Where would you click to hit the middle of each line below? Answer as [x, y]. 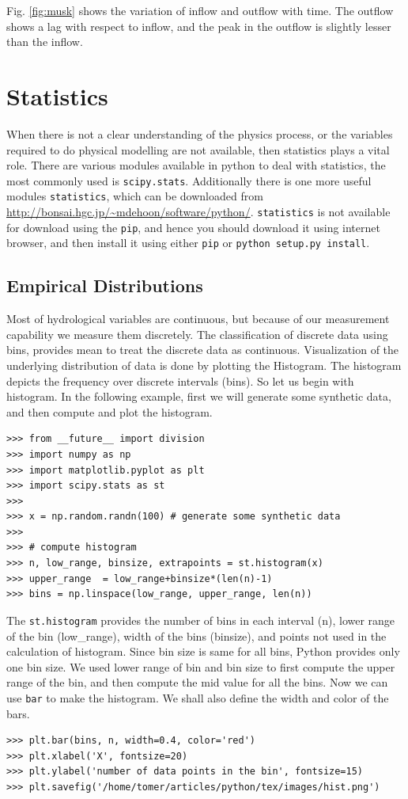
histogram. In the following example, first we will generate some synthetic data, [199, 396]
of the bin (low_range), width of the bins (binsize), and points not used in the [196, 635]
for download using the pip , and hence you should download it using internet [193, 227]
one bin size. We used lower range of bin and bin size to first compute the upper [201, 666]
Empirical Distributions [105, 285]
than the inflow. [45, 42]
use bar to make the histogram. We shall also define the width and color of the [198, 697]
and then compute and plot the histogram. [110, 411]
